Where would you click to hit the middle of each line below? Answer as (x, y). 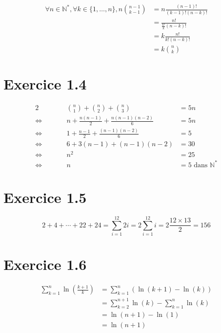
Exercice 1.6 (45, 264)
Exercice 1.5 (45, 197)
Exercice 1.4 (45, 83)
